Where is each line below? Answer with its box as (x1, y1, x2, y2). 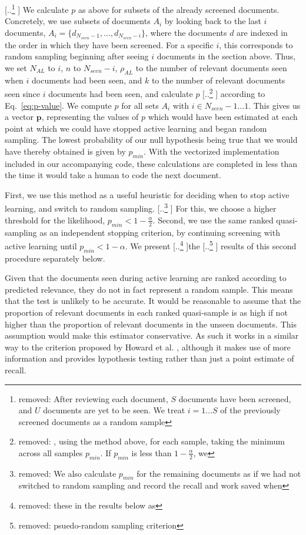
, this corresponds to (219, 38, 293, 51)
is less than (131, 446, 172, 459)
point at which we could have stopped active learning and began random (5, 122, 267, 134)
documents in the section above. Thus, (157, 50, 296, 62)
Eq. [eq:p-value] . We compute (5, 99, 112, 111)
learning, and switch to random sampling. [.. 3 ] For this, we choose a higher (5, 200, 277, 215)
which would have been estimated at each (148, 111, 298, 123)
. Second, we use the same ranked (152, 213, 274, 226)
